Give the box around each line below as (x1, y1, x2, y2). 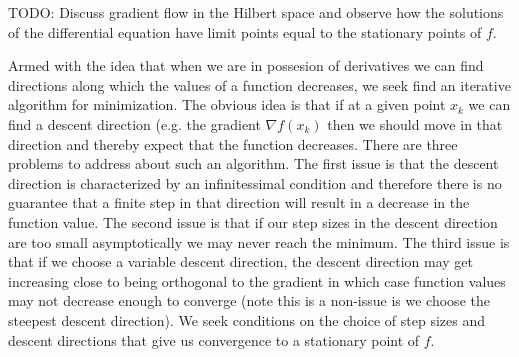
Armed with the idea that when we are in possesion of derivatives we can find (8, 55, 484, 76)
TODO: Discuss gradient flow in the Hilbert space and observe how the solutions (8, 2, 504, 22)
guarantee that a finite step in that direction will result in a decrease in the (8, 192, 470, 213)
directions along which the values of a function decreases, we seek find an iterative (8, 74, 511, 95)
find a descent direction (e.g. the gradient (8, 113, 261, 134)
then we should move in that (327, 113, 503, 134)
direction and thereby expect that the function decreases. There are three (8, 133, 458, 154)
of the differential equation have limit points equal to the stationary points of (8, 21, 482, 42)
